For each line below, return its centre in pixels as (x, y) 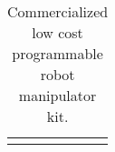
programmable (57, 53)
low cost (57, 32)
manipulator (57, 95)
